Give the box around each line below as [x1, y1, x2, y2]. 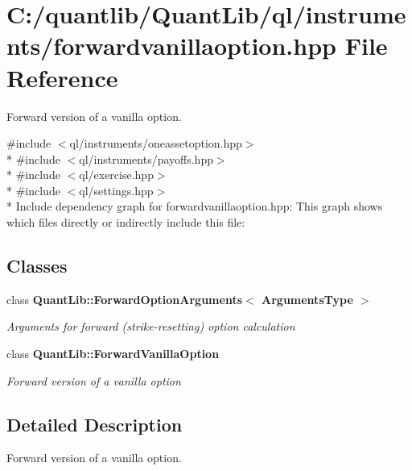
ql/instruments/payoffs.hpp [79, 150, 213, 167]
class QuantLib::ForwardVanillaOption [6, 345, 220, 362]
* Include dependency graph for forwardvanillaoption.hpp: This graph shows [6, 198, 383, 215]
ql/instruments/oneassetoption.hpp [69, 135, 242, 152]
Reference [6, 60, 118, 94]
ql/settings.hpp [79, 181, 154, 198]
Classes [6, 253, 68, 278]
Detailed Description [6, 411, 183, 436]
